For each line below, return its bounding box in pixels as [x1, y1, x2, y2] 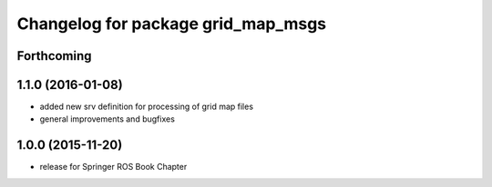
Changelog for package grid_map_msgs [16, 14, 327, 34]
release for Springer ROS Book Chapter [39, 162, 188, 172]
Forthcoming [16, 48, 92, 64]
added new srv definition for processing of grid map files [39, 101, 254, 113]
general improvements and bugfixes [39, 113, 175, 124]
